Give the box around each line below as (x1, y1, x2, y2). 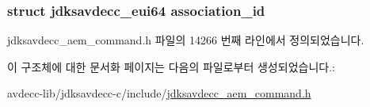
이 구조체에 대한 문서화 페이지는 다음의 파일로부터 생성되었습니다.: (7, 58, 335, 75)
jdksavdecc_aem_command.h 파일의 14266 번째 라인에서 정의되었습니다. (7, 32, 364, 48)
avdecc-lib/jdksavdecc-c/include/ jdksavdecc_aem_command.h (7, 85, 311, 101)
